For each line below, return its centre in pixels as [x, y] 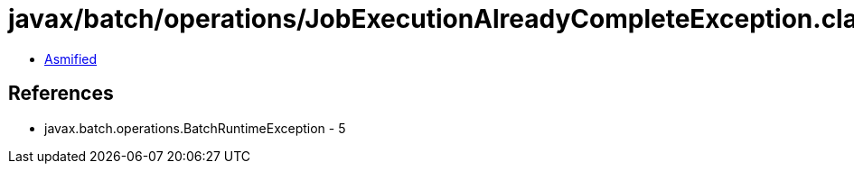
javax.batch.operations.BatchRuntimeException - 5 [195, 128]
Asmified [71, 58]
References [61, 94]
